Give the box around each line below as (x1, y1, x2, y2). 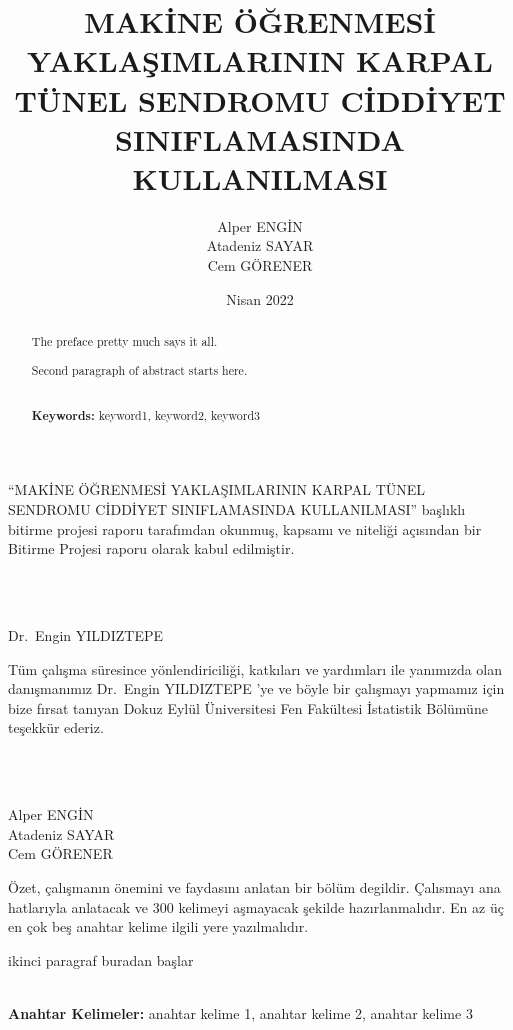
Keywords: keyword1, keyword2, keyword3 (31, 406, 261, 424)
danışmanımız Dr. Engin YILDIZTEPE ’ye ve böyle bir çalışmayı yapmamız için (8, 678, 505, 699)
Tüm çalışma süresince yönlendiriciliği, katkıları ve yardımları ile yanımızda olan (8, 658, 503, 679)
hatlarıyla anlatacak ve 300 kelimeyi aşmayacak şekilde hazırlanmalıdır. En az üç (8, 896, 504, 917)
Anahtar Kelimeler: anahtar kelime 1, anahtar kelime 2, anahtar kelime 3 (8, 1002, 473, 1023)
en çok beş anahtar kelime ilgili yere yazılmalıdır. (8, 916, 309, 937)
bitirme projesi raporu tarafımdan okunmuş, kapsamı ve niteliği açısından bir (8, 518, 482, 539)
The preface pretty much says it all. (31, 333, 218, 350)
